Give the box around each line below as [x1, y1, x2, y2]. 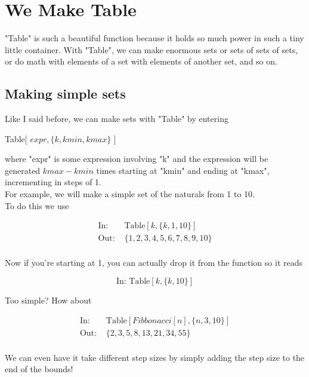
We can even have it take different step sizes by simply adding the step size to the [5, 351, 305, 363]
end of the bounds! [5, 363, 73, 375]
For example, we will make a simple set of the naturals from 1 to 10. [5, 188, 255, 200]
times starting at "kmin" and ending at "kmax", [96, 164, 270, 176]
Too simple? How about [5, 293, 92, 306]
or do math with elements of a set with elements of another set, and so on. [5, 55, 277, 68]
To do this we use [5, 199, 69, 212]
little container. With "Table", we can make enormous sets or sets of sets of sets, [5, 43, 298, 56]
